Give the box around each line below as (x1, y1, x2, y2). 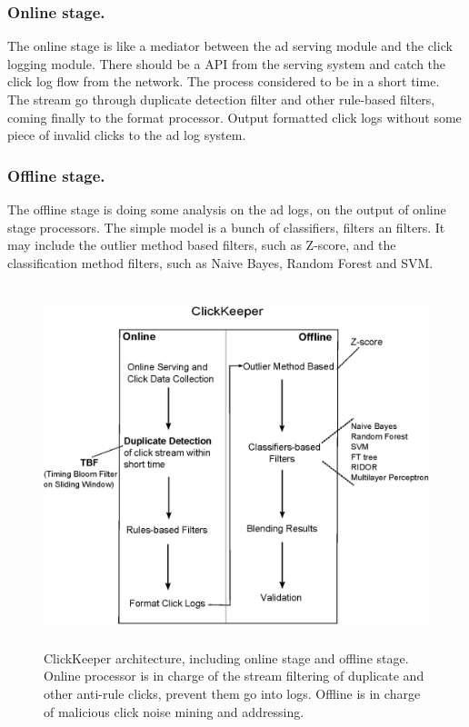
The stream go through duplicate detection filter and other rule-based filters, (7, 90, 435, 108)
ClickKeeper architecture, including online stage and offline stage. (44, 648, 409, 667)
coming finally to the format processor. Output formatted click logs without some (7, 107, 462, 126)
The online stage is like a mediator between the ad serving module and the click (7, 36, 453, 55)
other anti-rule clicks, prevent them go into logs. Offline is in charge (44, 684, 421, 702)
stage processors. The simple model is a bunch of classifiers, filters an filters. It (7, 217, 445, 236)
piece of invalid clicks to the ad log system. (7, 125, 246, 144)
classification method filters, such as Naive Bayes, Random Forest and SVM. (7, 253, 434, 272)
